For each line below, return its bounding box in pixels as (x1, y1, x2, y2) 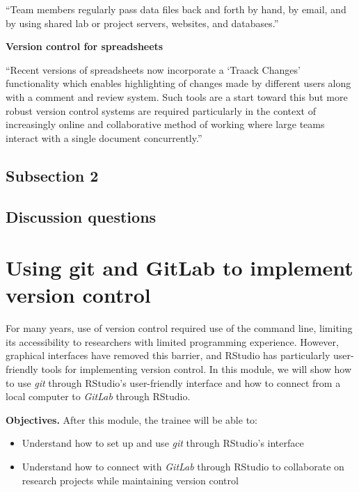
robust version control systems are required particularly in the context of (6, 103, 316, 118)
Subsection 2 (6, 164, 99, 186)
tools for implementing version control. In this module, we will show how (41, 362, 352, 376)
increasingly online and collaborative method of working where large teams (6, 117, 325, 132)
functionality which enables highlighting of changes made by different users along (6, 76, 351, 90)
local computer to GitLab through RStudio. (6, 389, 191, 404)
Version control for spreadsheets (6, 39, 163, 54)
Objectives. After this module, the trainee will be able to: (6, 412, 257, 427)
